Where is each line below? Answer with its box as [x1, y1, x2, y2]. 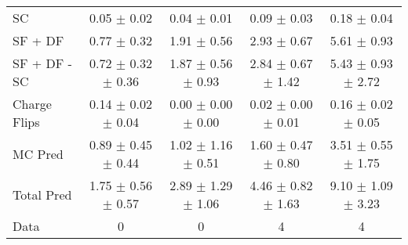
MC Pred [13, 144, 64, 163]
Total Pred [13, 185, 72, 204]
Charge [13, 95, 52, 113]
